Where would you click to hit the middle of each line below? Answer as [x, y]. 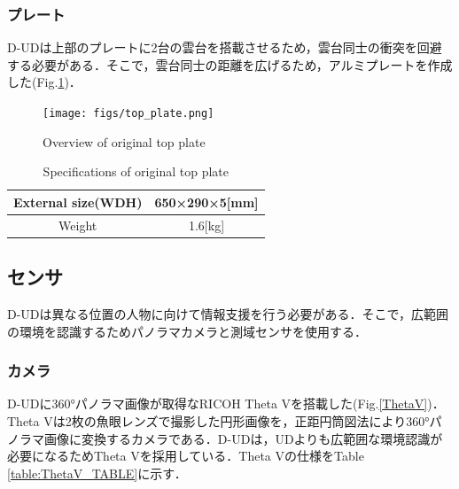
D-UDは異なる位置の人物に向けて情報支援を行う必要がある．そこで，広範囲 [228, 313]
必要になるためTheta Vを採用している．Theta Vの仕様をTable [186, 456]
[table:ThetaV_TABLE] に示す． [97, 473]
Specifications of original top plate [136, 171]
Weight [78, 225]
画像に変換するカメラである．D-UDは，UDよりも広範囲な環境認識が [243, 438]
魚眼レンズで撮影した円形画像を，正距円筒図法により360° [263, 420]
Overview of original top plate [124, 141]
